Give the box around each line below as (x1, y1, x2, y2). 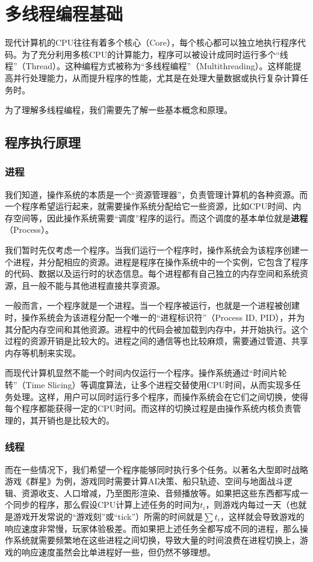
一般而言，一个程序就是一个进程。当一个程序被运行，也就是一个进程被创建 (5, 299, 300, 312)
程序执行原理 (5, 133, 81, 152)
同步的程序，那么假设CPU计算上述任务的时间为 (13, 498, 200, 511)
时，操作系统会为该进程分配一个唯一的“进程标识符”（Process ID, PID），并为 (5, 311, 305, 324)
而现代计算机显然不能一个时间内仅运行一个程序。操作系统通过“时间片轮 (5, 366, 287, 379)
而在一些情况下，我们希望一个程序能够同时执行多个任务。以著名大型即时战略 (5, 463, 308, 475)
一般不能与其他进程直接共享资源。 (29, 279, 165, 291)
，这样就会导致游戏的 (220, 510, 305, 522)
